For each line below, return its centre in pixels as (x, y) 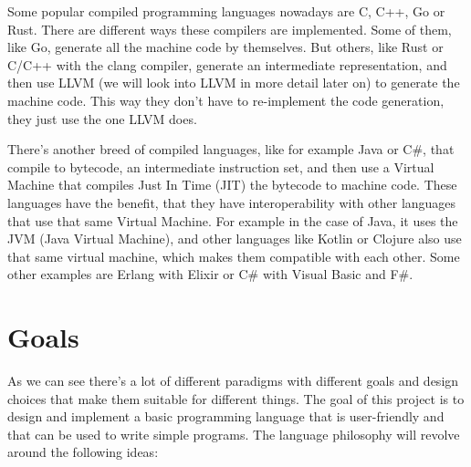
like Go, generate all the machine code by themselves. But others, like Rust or (225, 47)
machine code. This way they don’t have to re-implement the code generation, (226, 100)
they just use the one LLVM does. (102, 118)
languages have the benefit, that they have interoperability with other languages (232, 202)
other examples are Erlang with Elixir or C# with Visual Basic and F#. (210, 274)
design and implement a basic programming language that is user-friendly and (226, 416)
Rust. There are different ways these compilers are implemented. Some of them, (230, 29)
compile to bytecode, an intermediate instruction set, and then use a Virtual (221, 166)
